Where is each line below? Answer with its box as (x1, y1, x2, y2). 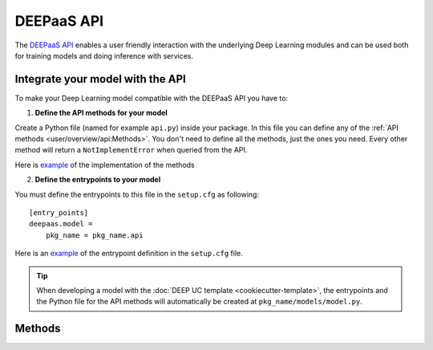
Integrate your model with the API (14, 72, 186, 86)
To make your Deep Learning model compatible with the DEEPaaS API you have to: (14, 93, 289, 103)
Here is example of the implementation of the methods (14, 160, 196, 169)
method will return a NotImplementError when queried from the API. (14, 145, 248, 155)
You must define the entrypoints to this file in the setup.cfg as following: (14, 189, 260, 199)
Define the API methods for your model (34, 108, 168, 118)
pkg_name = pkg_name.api (45, 230, 144, 240)
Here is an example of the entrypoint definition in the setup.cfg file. (14, 249, 244, 258)
